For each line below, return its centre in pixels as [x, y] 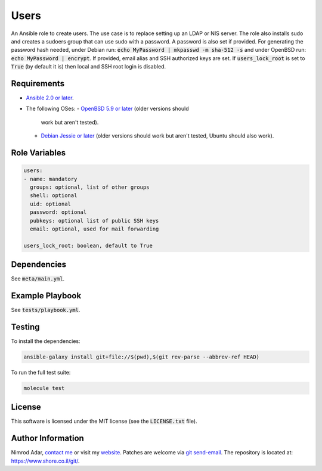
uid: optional [51, 204]
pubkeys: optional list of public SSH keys [95, 221]
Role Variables [38, 153]
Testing [25, 327]
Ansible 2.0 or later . [50, 98]
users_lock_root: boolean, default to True [88, 245]
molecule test [44, 388]
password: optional [58, 212]
